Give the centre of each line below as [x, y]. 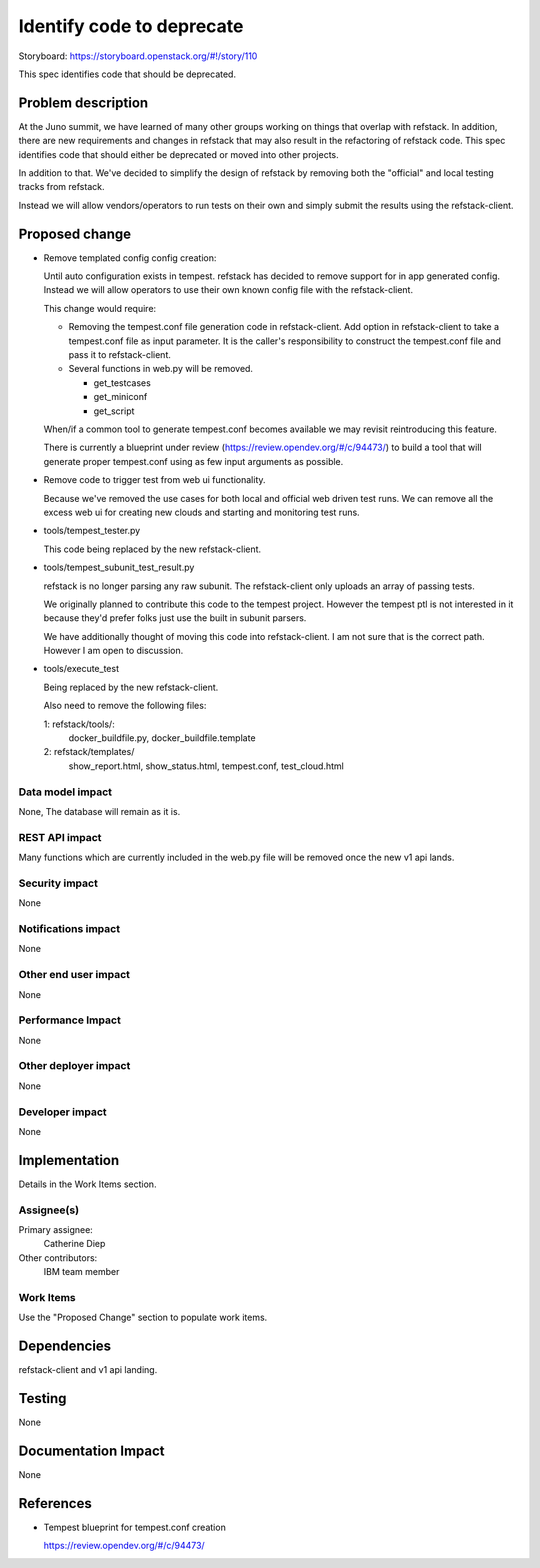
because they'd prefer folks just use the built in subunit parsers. [175, 618]
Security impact [58, 883]
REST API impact [60, 837]
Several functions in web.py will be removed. [161, 369]
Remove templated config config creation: [130, 257]
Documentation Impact [91, 1450]
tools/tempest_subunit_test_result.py [119, 567]
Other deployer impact [74, 1066]
